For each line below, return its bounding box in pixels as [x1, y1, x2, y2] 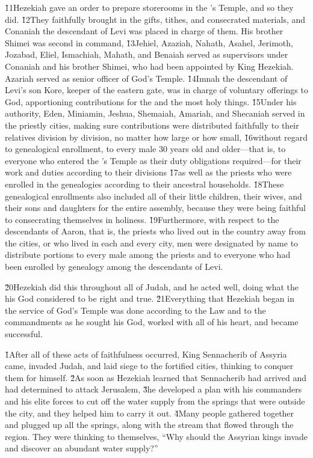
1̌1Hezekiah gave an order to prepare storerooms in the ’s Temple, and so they [5, 1, 294, 13]
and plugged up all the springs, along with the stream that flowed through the [5, 418, 294, 431]
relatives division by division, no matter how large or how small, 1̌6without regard [5, 130, 308, 143]
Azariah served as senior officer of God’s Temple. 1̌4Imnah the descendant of [5, 72, 288, 84]
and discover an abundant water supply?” [5, 442, 158, 454]
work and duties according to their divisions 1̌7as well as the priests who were [5, 166, 292, 179]
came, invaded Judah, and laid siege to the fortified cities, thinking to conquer [5, 359, 294, 372]
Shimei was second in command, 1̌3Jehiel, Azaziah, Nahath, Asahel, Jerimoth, [5, 36, 293, 49]
